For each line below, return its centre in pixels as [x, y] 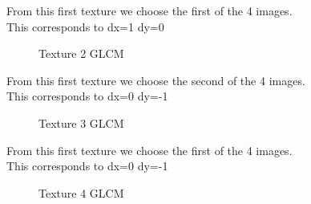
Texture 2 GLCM [81, 53]
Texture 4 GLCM [81, 192]
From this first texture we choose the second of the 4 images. [156, 80]
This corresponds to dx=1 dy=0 [85, 26]
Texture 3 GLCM [81, 122]
